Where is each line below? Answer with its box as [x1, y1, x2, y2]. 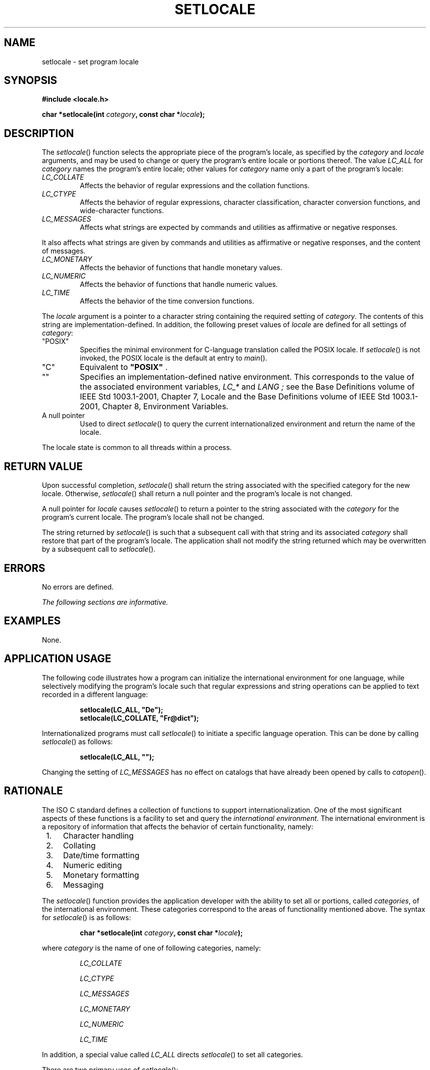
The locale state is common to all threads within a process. [42, 443, 232, 452]
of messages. [42, 247, 86, 255]
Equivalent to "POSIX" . [80, 362, 168, 372]
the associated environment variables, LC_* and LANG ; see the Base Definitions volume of [80, 382, 415, 392]
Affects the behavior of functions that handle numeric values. [80, 280, 278, 289]
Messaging [63, 879, 104, 890]
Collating [63, 840, 96, 850]
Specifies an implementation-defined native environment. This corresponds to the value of [80, 372, 415, 382]
